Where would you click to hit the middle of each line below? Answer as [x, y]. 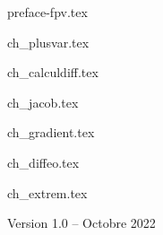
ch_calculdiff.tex [53, 72]
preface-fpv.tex [47, 12]
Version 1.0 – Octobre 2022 [81, 223]
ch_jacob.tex [43, 102]
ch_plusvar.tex [48, 42]
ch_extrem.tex [47, 192]
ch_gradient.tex [51, 132]
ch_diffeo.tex [43, 162]
